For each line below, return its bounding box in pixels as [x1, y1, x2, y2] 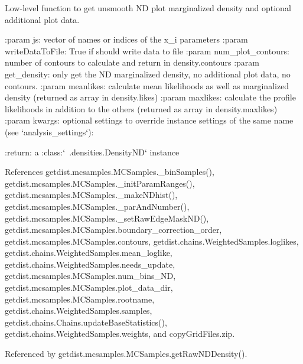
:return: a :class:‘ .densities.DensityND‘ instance [5, 145, 180, 158]
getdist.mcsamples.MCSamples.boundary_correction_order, [5, 223, 222, 236]
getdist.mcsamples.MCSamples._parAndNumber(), [5, 200, 190, 212]
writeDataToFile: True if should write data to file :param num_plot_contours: [5, 44, 289, 57]
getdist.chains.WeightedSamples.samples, [5, 304, 152, 317]
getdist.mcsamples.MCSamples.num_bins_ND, [5, 269, 176, 282]
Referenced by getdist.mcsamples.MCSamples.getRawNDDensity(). [5, 347, 247, 360]
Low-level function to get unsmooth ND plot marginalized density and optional [5, 2, 291, 14]
